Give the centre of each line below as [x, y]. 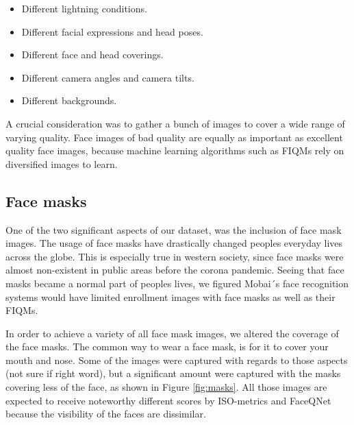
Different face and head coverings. [92, 54]
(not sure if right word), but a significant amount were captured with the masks [173, 373]
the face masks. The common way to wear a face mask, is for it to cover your [167, 347]
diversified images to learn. [62, 163]
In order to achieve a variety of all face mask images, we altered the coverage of [172, 333]
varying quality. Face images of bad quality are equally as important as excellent [174, 137]
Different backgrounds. [69, 100]
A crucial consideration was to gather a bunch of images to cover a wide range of [175, 123]
